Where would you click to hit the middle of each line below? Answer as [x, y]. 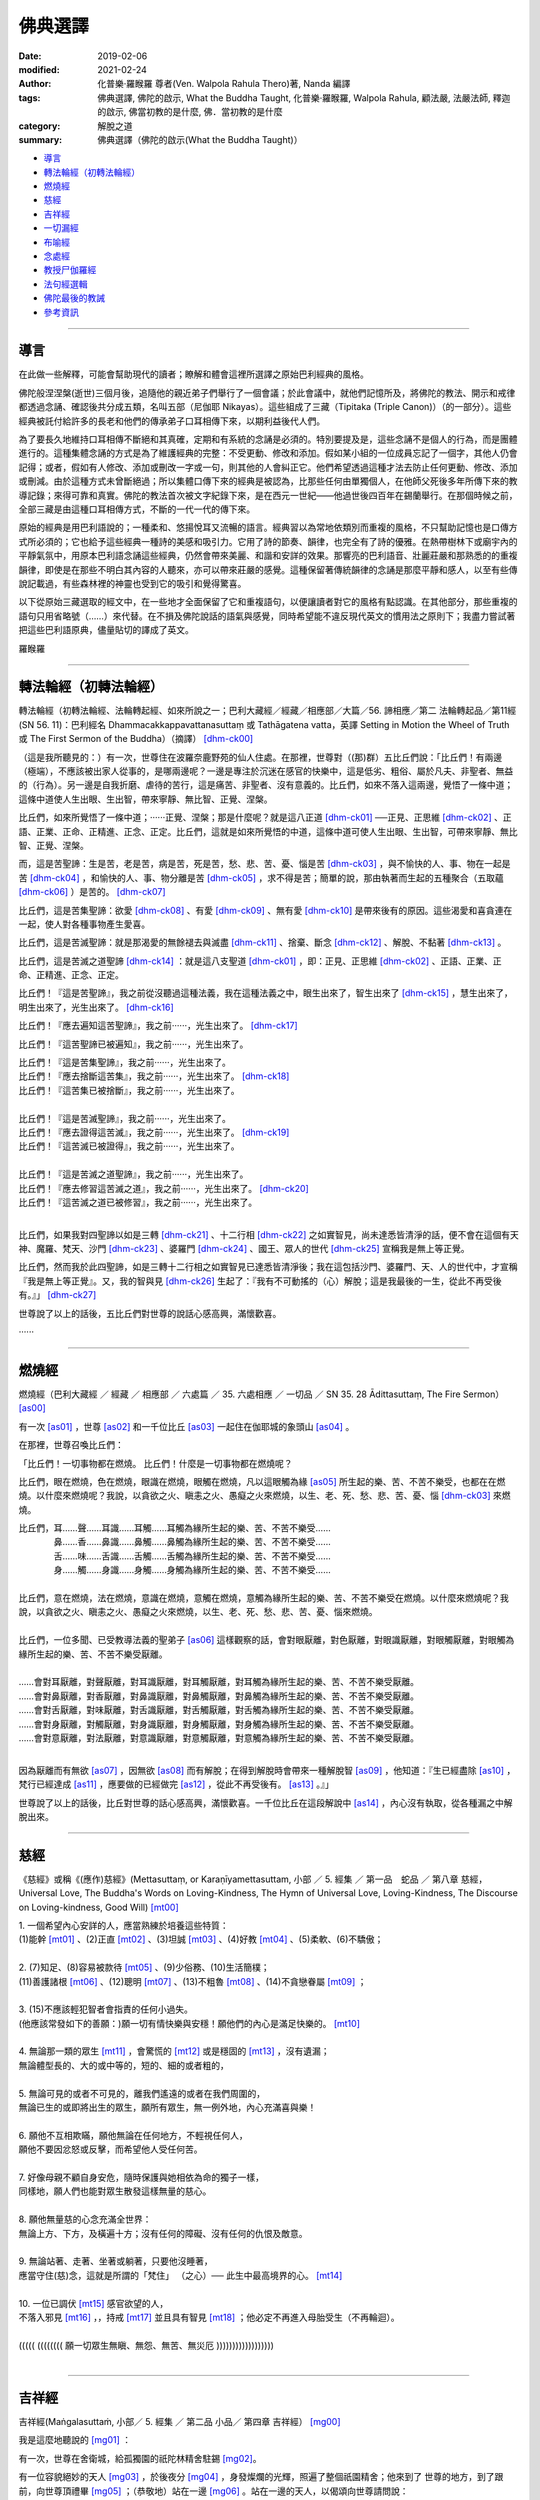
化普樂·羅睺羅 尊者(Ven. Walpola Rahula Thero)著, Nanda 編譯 [224, 84]
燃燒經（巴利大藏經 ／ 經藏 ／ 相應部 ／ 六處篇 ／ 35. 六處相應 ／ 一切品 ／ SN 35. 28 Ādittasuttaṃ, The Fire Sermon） [261, 1394]
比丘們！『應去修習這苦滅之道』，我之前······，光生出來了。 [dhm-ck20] [163, 1188]
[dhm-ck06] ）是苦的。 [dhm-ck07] [92, 892]
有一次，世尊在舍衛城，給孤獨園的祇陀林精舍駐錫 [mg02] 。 [140, 2458]
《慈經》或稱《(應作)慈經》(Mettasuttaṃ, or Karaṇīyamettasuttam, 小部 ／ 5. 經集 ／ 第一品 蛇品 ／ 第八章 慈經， [253, 1879]
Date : [30, 56]
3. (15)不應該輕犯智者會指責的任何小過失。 [106, 2009]
